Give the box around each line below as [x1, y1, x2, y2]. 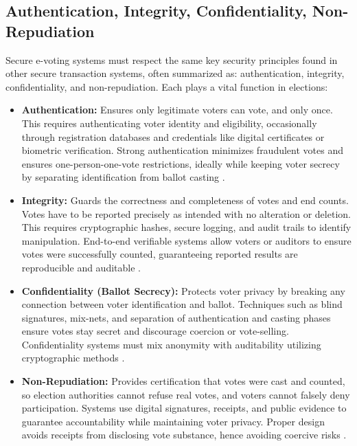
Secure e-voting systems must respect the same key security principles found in [5, 52, 338, 67]
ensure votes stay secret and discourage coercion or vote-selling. [21, 324, 289, 338]
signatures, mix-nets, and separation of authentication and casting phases [21, 310, 331, 324]
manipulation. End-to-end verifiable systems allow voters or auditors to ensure [21, 233, 352, 247]
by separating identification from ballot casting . [21, 170, 225, 184]
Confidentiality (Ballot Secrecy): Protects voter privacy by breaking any [21, 283, 345, 298]
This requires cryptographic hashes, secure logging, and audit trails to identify [21, 220, 352, 234]
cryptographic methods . [21, 350, 125, 365]
